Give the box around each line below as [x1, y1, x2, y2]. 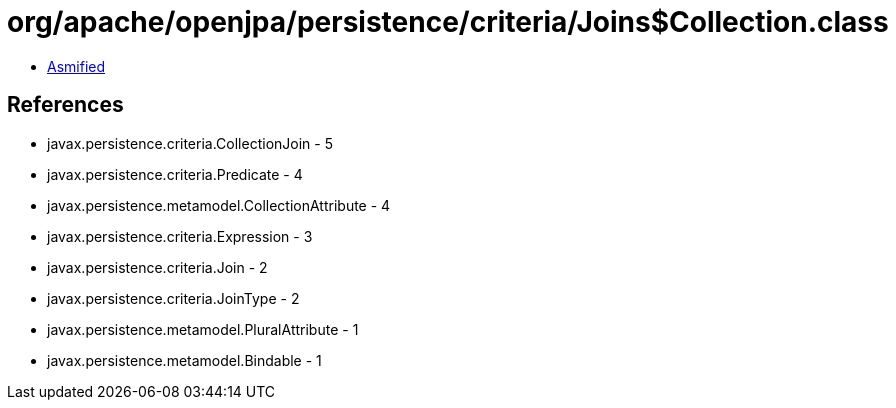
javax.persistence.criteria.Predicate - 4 [47, 165, 303, 183]
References [7, 92, 124, 118]
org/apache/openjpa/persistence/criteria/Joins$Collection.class [7, 5, 889, 39]
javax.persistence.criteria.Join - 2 [47, 258, 268, 276]
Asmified [47, 57, 106, 75]
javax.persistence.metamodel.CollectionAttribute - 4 [47, 196, 391, 214]
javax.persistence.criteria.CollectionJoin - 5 [47, 134, 333, 152]
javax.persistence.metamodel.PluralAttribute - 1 [47, 320, 359, 338]
